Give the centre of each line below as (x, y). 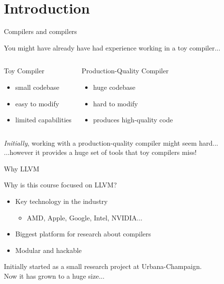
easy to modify (37, 103)
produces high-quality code (133, 120)
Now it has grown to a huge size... (54, 276)
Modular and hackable (48, 250)
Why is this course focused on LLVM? (60, 185)
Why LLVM (22, 168)
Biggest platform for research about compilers (83, 234)
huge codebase (114, 87)
